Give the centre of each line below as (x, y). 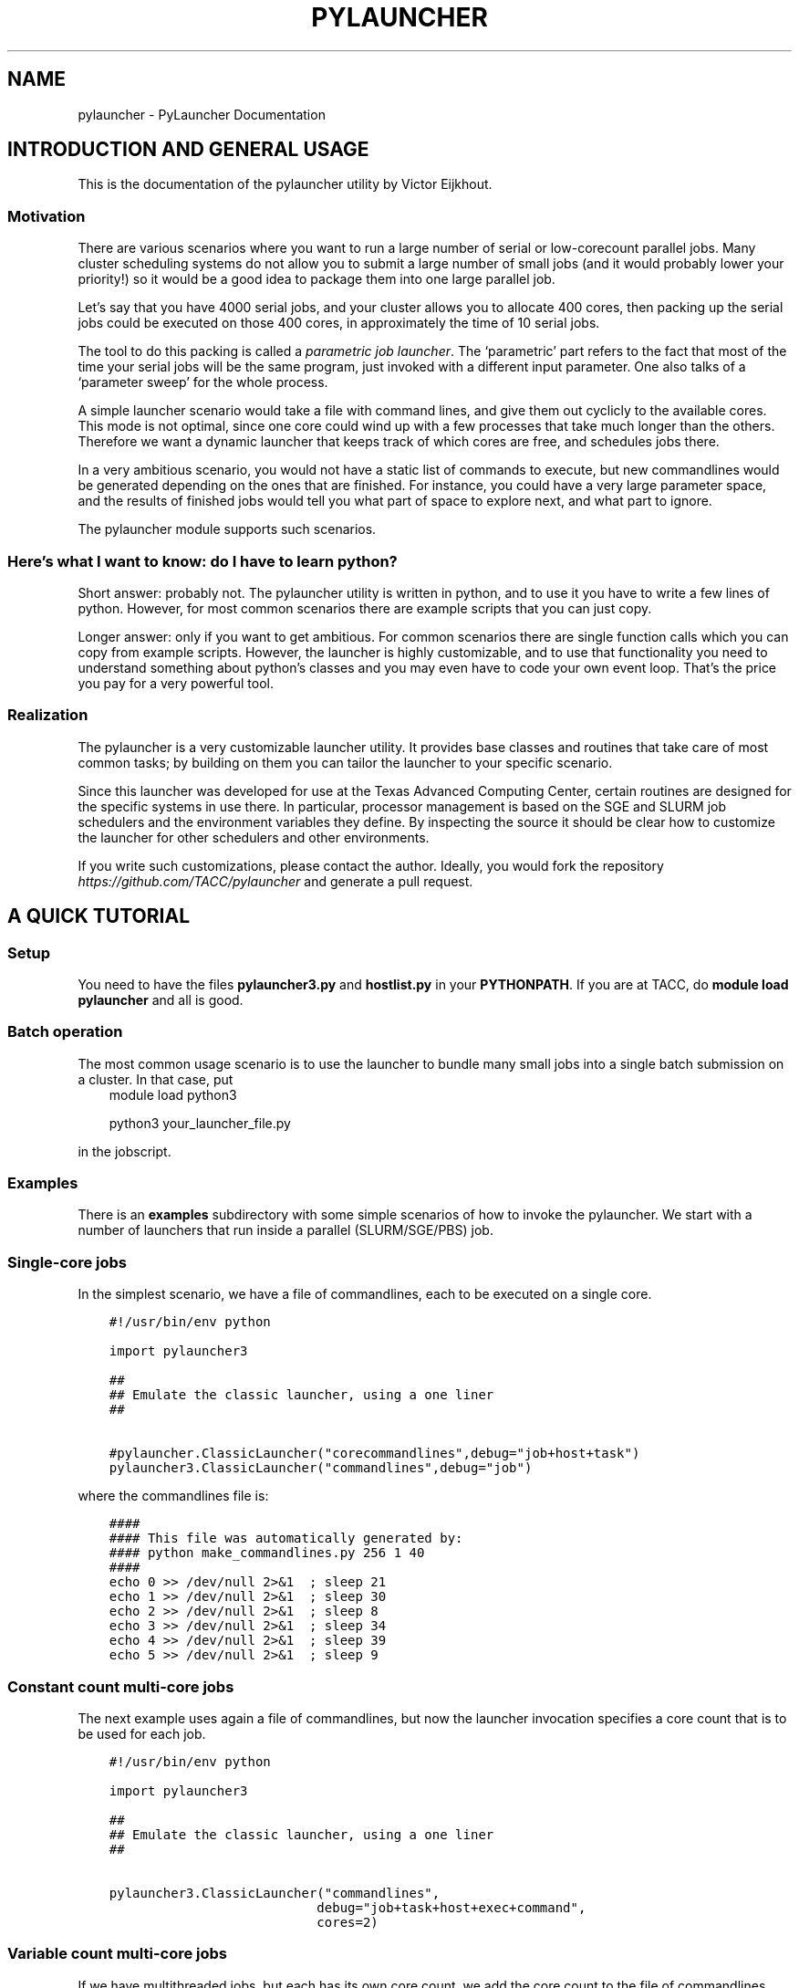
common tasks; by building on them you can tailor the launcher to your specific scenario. (345, 762)
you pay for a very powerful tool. (176, 683)
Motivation (47, 216)
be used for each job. (142, 1733)
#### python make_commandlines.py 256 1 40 (267, 1553)
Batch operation (65, 1032)
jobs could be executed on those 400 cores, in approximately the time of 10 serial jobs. (339, 323)
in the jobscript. (125, 1151)
